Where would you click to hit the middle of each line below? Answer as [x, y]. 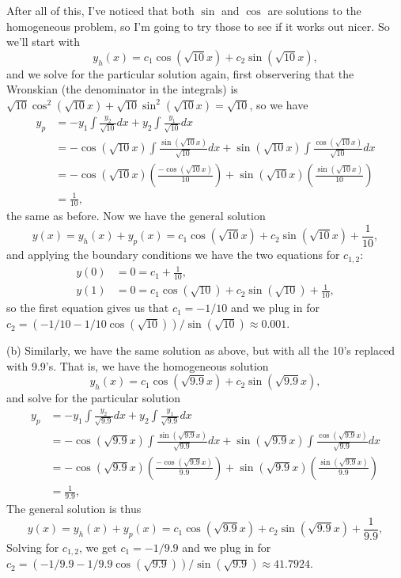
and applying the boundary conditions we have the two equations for [173, 255]
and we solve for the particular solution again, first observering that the [180, 73]
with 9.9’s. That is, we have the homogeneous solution [138, 365]
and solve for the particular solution [94, 398]
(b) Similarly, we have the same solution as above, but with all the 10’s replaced [201, 350]
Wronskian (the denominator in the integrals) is [122, 89]
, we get [98, 547]
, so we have [279, 104]
